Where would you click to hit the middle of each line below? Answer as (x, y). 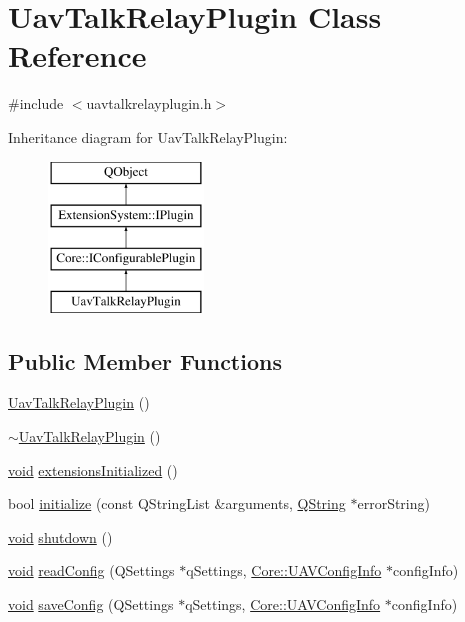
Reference (77, 55)
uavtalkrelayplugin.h (149, 103)
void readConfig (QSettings (91, 570)
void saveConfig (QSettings (91, 604)
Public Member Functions (145, 360)
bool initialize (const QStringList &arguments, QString (177, 503)
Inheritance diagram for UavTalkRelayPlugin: (148, 136)
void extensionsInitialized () (93, 469)
